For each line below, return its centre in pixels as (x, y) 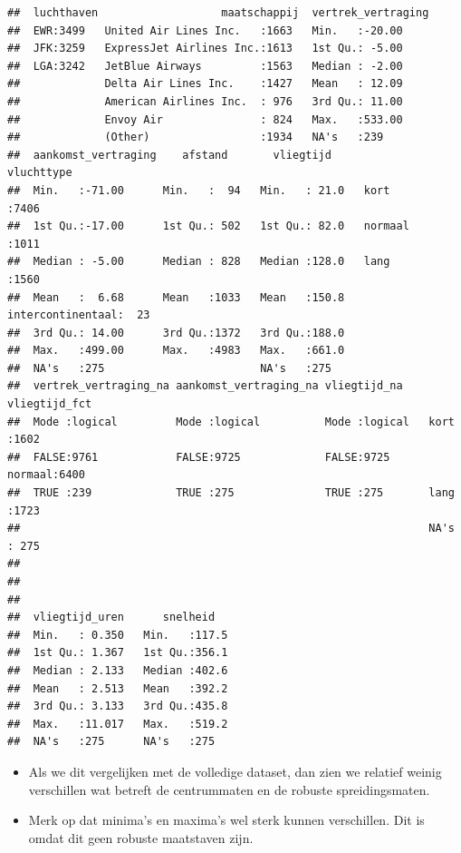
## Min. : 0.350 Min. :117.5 (118, 635)
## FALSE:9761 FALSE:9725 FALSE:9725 (199, 457)
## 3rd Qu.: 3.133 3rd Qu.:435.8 (118, 706)
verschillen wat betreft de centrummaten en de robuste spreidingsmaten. (229, 789)
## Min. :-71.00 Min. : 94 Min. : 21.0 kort (199, 190)
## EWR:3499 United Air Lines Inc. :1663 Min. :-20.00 (205, 30)
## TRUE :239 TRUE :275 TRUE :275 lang (231, 493)
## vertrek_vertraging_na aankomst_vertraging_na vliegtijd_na (205, 386)
